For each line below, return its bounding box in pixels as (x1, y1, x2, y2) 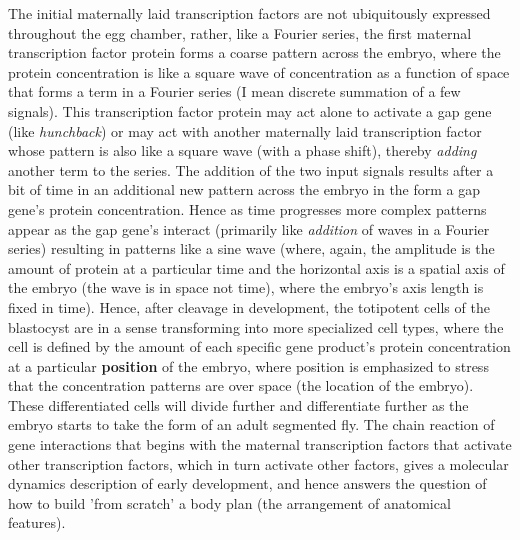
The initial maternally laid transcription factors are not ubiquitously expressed (8, 3, 491, 23)
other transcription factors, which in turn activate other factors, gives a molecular (8, 453, 509, 474)
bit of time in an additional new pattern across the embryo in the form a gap (8, 179, 481, 200)
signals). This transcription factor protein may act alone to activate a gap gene (8, 100, 492, 121)
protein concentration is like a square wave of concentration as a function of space (8, 61, 510, 82)
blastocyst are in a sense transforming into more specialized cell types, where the (8, 316, 504, 337)
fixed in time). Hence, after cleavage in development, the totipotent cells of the (8, 296, 490, 317)
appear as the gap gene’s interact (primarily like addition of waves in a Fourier (8, 218, 490, 239)
